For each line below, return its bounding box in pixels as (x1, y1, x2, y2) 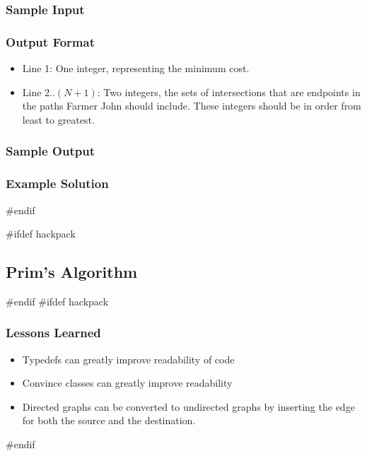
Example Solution (6, 175, 109, 192)
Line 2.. (22, 84, 55, 99)
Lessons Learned (6, 324, 101, 341)
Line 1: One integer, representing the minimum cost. (22, 61, 250, 76)
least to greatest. (22, 112, 95, 127)
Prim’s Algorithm (6, 261, 138, 283)
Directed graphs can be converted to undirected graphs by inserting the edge (22, 399, 355, 414)
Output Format (6, 33, 95, 50)
